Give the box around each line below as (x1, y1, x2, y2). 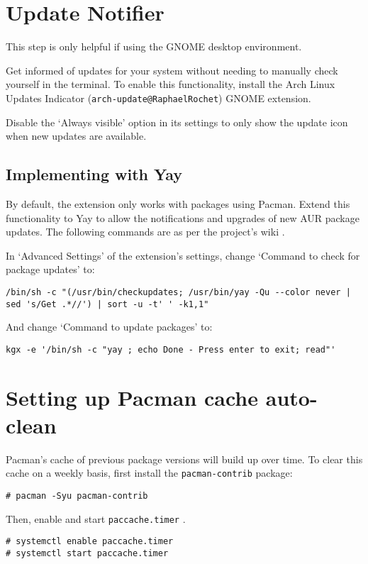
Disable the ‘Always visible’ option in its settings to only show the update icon (6, 114, 348, 129)
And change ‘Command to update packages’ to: (6, 319, 213, 334)
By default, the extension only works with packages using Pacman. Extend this (6, 196, 350, 211)
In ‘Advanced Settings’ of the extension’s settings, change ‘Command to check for (6, 248, 360, 262)
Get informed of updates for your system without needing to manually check (6, 62, 338, 77)
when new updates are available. (6, 128, 147, 143)
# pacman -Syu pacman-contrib (6, 491, 148, 502)
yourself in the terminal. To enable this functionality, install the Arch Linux (6, 77, 335, 92)
